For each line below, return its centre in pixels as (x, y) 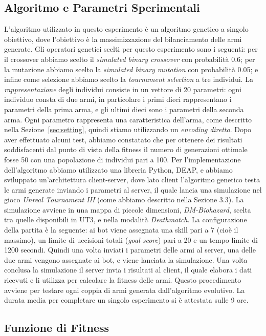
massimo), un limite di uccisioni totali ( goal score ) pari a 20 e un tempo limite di (131, 239)
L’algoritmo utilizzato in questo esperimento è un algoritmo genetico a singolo (126, 29)
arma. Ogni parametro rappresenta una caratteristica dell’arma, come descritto (128, 119)
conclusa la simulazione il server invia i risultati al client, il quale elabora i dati (128, 270)
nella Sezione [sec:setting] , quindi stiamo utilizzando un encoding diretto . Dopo (128, 129)
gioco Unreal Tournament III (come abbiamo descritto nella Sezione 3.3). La (124, 199)
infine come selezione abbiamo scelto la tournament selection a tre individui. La (129, 79)
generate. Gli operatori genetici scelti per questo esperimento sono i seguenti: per (131, 49)
